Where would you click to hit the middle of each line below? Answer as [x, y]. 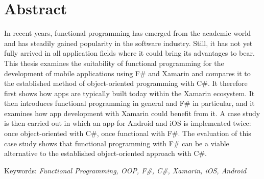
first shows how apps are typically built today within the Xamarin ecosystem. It [129, 93]
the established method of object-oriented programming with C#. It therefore [126, 83]
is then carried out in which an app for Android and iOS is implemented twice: [128, 123]
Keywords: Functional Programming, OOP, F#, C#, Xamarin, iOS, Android [125, 170]
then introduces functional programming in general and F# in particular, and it [129, 103]
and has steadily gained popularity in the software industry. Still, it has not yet [128, 43]
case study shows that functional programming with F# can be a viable [117, 143]
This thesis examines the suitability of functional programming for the [114, 63]
